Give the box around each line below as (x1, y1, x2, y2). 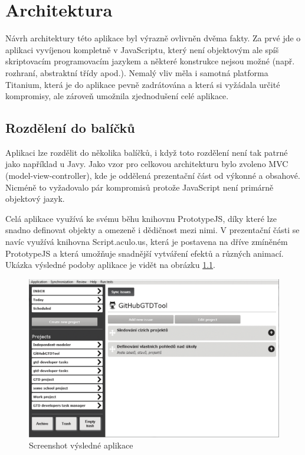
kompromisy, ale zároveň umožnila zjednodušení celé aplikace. (5, 90, 229, 102)
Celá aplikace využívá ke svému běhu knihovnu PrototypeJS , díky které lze (5, 212, 277, 224)
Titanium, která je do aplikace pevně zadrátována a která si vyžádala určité (5, 78, 280, 90)
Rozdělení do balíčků (5, 119, 135, 137)
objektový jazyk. (5, 192, 65, 205)
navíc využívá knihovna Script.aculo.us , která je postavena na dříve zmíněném (5, 235, 288, 248)
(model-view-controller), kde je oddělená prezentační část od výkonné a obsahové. (5, 169, 300, 182)
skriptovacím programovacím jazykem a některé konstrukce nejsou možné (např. (5, 55, 295, 67)
